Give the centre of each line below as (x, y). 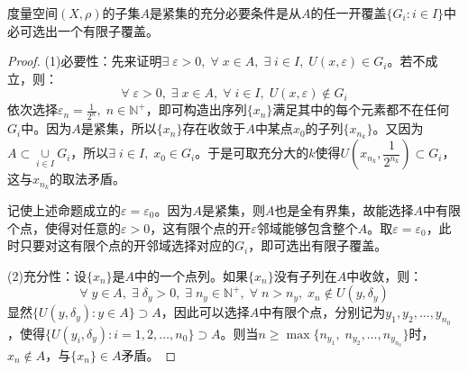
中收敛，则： (385, 275)
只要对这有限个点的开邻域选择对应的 (127, 245)
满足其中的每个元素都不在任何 (361, 109)
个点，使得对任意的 (64, 227)
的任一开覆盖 (349, 13)
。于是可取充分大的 (252, 153)
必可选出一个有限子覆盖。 (83, 30)
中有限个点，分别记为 (322, 312)
